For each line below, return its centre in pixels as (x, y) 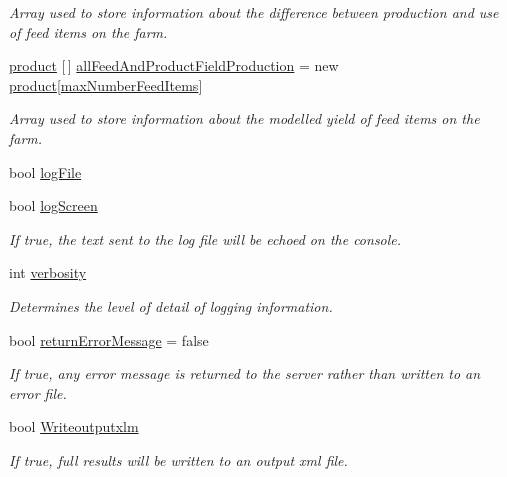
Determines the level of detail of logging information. (171, 305)
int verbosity (48, 272)
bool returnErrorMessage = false (109, 339)
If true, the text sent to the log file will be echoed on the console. (205, 238)
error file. (38, 392)
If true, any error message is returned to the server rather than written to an (245, 373)
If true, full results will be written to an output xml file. (178, 459)
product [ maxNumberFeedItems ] (106, 84)
